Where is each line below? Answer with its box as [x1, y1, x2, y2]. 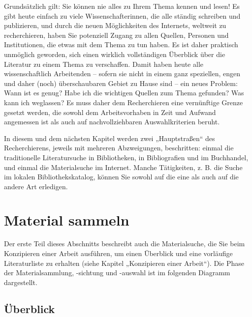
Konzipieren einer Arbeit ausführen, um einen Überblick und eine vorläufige [4, 248, 233, 258]
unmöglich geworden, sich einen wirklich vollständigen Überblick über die [4, 49, 225, 59]
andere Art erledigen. [4, 181, 68, 191]
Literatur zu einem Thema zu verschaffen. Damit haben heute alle [4, 58, 203, 69]
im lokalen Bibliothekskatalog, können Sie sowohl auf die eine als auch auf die [4, 172, 239, 182]
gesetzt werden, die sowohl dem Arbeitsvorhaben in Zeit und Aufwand [4, 107, 216, 117]
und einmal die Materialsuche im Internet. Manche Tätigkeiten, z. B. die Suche [4, 162, 243, 172]
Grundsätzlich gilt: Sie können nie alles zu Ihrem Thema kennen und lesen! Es [4, 1, 240, 11]
